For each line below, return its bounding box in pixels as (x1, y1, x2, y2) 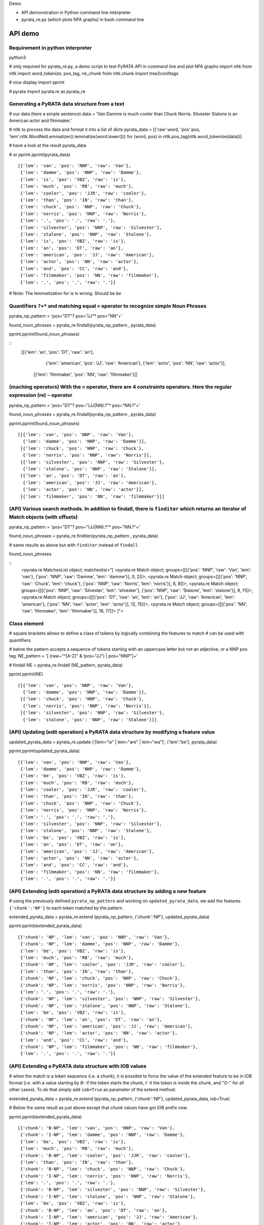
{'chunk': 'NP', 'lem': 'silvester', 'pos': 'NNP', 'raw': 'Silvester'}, (20, 996, 201, 1002)
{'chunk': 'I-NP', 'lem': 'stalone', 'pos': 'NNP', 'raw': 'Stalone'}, (20, 1194, 196, 1199)
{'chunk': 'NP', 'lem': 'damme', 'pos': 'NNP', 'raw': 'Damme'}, (20, 941, 180, 947)
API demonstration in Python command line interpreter (21, 10, 131, 16)
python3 (9, 54, 26, 60)
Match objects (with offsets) (9, 514, 78, 520)
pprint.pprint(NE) (9, 671, 44, 677)
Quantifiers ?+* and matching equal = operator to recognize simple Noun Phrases (9, 302, 207, 309)
